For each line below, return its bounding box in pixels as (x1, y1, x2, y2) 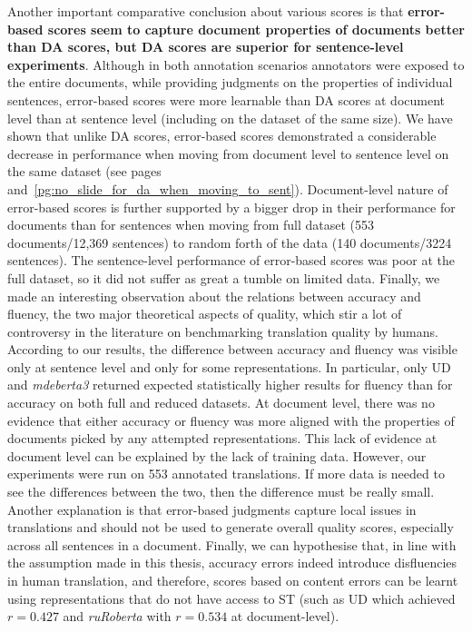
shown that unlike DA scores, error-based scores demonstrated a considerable (7, 126, 437, 145)
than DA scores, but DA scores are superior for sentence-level (7, 37, 404, 56)
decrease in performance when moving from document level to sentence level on (7, 143, 449, 163)
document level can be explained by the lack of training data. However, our (7, 446, 427, 465)
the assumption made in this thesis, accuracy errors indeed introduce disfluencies (7, 553, 457, 572)
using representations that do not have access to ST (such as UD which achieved (7, 588, 456, 607)
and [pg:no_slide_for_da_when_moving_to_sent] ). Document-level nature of (7, 179, 448, 198)
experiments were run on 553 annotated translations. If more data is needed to (7, 464, 445, 483)
